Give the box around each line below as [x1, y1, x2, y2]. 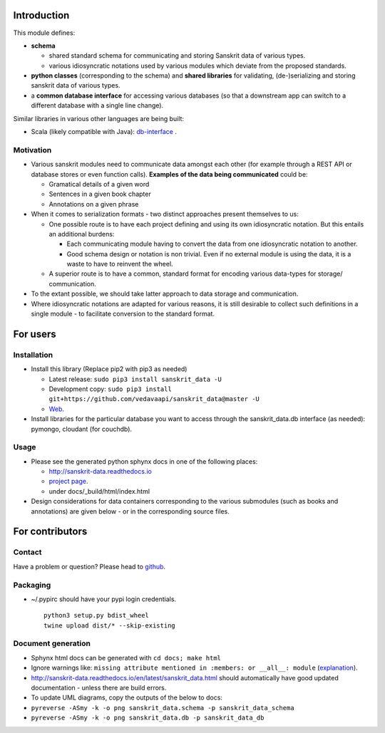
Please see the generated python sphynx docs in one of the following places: [31, 457, 258, 466]
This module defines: [13, 28, 76, 37]
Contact [13, 547, 42, 557]
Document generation [13, 638, 91, 648]
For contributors [13, 526, 88, 538]
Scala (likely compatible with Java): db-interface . [31, 128, 178, 136]
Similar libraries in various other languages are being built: [13, 114, 185, 123]
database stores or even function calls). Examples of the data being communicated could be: [31, 170, 308, 178]
